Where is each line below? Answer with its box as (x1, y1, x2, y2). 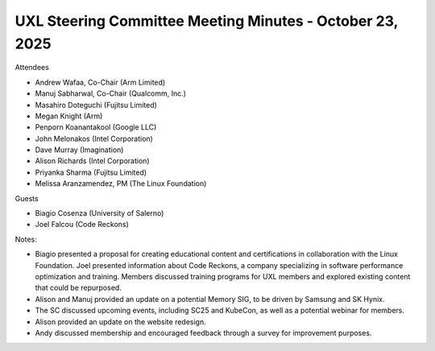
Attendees (14, 63, 50, 72)
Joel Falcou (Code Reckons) (35, 220, 129, 229)
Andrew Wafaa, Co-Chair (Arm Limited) (35, 77, 166, 87)
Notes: (14, 234, 37, 244)
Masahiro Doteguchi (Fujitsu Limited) (35, 100, 157, 109)
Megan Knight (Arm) (35, 111, 103, 121)
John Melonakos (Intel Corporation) (35, 134, 153, 143)
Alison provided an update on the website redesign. (35, 316, 206, 326)
